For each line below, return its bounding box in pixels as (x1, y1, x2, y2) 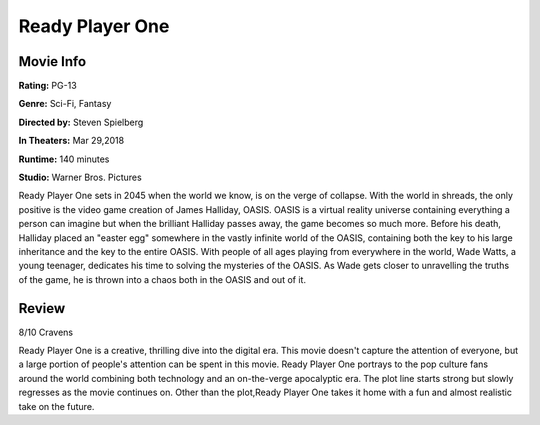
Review (18, 300, 66, 317)
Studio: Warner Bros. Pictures (18, 171, 142, 184)
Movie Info (18, 53, 87, 70)
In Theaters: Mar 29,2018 (18, 135, 125, 147)
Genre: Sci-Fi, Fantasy (18, 98, 112, 110)
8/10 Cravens (18, 326, 74, 338)
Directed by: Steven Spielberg (18, 116, 144, 128)
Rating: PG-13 (18, 80, 77, 92)
